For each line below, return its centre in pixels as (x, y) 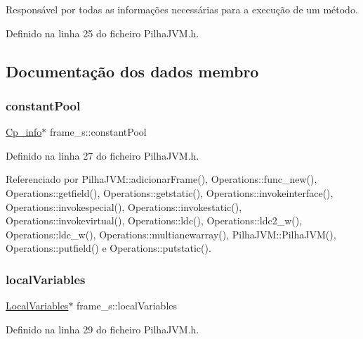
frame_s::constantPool (98, 132)
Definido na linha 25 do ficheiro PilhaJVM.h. (103, 33)
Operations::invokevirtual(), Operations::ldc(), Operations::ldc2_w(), (154, 220)
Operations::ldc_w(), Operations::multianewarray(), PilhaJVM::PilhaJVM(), (171, 234)
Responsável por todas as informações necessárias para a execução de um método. (182, 9)
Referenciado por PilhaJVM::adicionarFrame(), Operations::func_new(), (161, 179)
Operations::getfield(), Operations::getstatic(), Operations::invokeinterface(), (170, 192)
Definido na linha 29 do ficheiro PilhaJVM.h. (103, 329)
